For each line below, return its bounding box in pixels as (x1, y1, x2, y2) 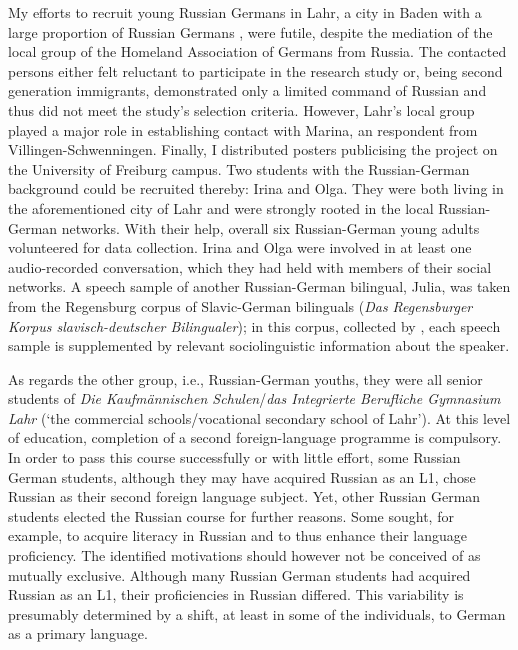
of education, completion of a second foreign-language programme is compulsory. (8, 427, 502, 448)
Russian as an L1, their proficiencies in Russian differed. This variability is (8, 584, 464, 605)
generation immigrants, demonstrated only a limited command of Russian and (8, 80, 487, 101)
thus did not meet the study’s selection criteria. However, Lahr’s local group (8, 99, 475, 120)
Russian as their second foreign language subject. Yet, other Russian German (8, 486, 481, 507)
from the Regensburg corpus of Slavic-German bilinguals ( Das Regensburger (8, 295, 473, 316)
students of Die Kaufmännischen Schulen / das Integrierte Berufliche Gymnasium (8, 388, 501, 409)
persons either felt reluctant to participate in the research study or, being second (8, 60, 503, 81)
